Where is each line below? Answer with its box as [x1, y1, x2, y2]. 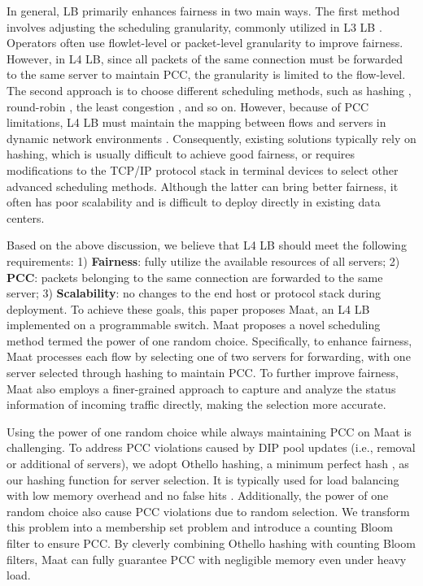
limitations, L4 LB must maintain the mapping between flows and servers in [7, 114, 386, 131]
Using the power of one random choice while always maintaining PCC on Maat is [7, 423, 412, 440]
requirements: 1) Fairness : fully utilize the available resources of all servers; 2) [7, 252, 400, 269]
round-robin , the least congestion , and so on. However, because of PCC [7, 98, 369, 115]
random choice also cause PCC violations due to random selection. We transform [7, 502, 410, 519]
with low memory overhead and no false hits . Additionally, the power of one [7, 487, 389, 504]
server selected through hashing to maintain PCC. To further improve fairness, [7, 364, 399, 381]
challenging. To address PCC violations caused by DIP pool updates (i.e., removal [7, 439, 416, 456]
